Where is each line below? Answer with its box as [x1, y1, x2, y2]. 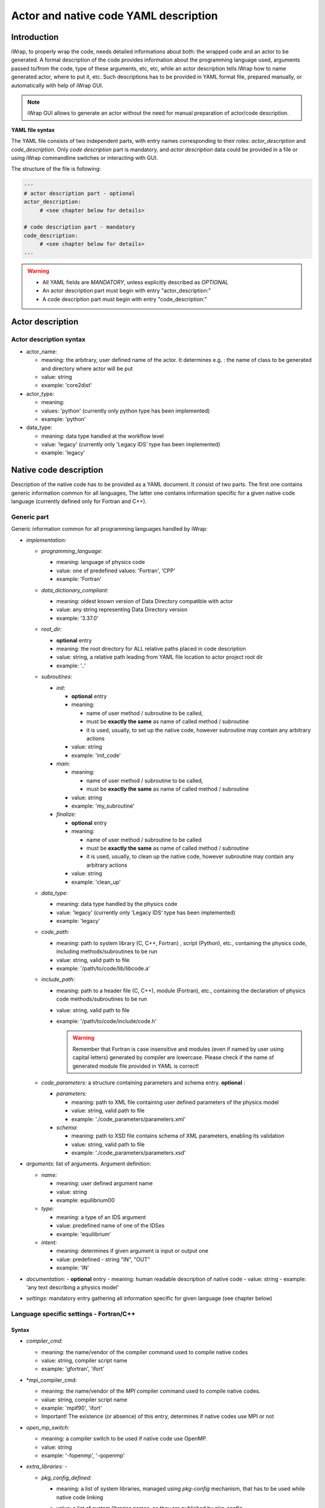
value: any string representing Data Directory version [56, 606, 188, 613]
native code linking [56, 1494, 104, 1501]
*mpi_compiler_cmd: [26, 1376, 78, 1384]
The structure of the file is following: [11, 165, 102, 173]
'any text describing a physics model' [26, 1284, 119, 1291]
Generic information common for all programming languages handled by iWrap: [11, 525, 208, 533]
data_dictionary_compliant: [41, 586, 109, 594]
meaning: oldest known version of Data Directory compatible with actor [56, 598, 234, 605]
